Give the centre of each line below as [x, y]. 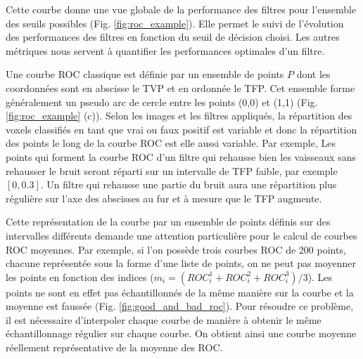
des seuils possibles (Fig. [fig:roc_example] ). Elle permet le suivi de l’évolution [175, 23]
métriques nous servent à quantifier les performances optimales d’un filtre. [165, 50]
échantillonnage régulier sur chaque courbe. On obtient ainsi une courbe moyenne [181, 333]
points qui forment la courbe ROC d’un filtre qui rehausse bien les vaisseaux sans [181, 156]
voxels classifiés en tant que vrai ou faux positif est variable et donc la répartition [181, 129]
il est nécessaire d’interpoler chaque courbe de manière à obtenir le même [164, 319]
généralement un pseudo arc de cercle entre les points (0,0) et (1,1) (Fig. [162, 102]
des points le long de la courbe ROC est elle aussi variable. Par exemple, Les [171, 143]
